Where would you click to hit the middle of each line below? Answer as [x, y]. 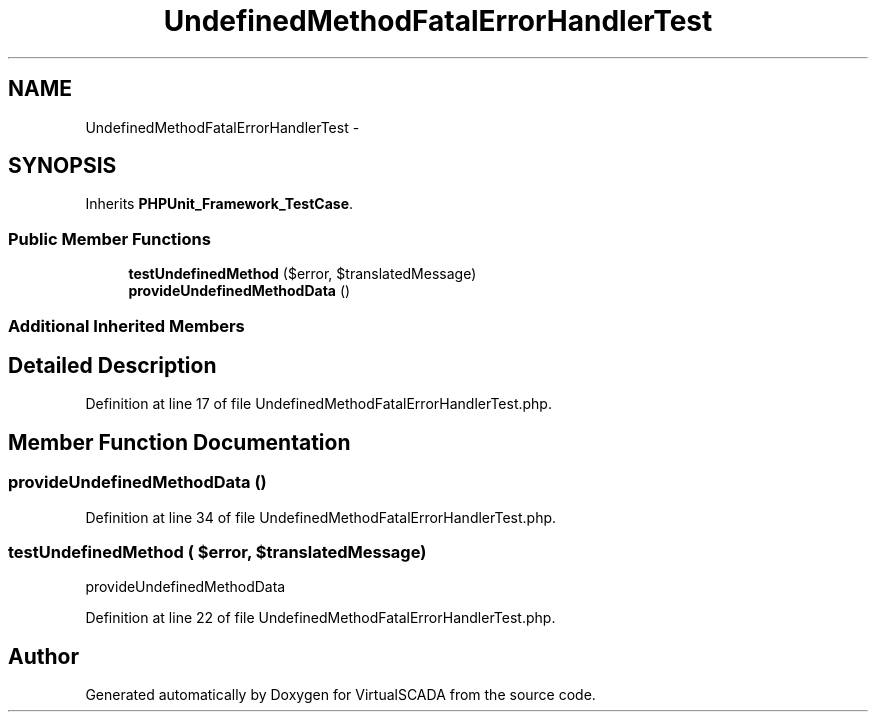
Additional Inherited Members [126, 325]
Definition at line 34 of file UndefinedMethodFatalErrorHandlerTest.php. [321, 517]
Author [43, 656]
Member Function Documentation [179, 442]
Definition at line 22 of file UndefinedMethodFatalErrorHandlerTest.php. [320, 618]
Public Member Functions [109, 238]
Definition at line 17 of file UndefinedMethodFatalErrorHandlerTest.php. [318, 404]
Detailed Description [112, 365]
